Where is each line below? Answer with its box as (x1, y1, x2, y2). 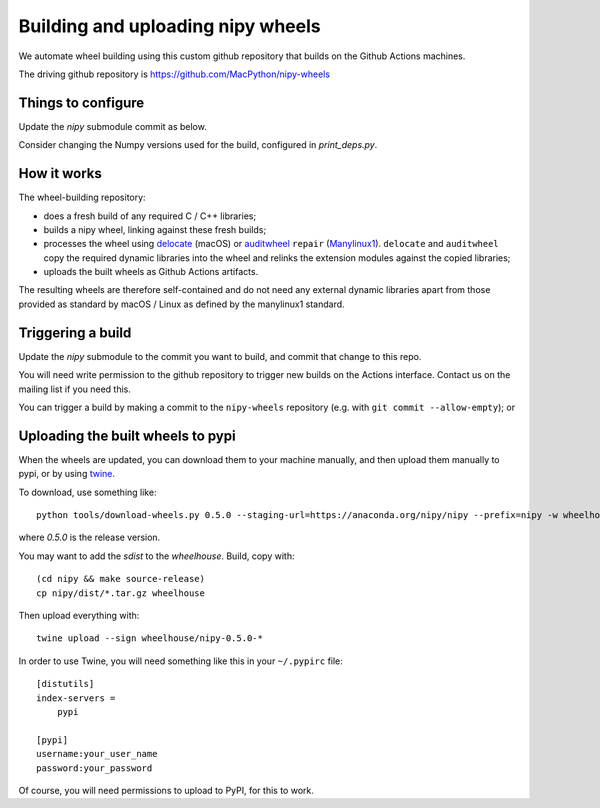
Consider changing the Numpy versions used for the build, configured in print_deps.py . (18, 139, 378, 151)
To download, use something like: (18, 486, 157, 498)
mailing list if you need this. (18, 383, 132, 395)
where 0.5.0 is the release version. (18, 531, 161, 544)
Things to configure (18, 94, 145, 111)
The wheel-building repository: (18, 191, 146, 204)
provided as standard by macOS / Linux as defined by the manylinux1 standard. (18, 298, 345, 310)
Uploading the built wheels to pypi (18, 427, 236, 444)
